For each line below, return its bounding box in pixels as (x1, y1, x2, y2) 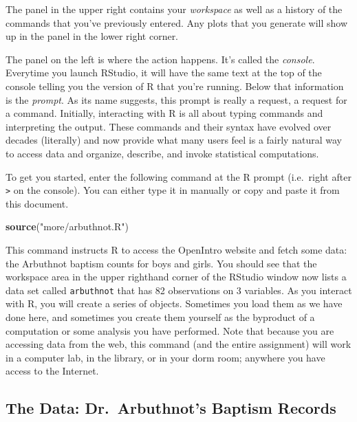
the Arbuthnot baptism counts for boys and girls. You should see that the (6, 256, 317, 270)
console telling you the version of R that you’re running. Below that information (6, 78, 344, 93)
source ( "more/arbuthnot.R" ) (6, 219, 129, 234)
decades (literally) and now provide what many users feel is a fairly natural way (6, 133, 342, 147)
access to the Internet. (6, 364, 99, 378)
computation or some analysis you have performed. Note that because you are (6, 323, 334, 337)
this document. (6, 196, 69, 210)
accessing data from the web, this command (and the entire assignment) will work (6, 337, 351, 351)
